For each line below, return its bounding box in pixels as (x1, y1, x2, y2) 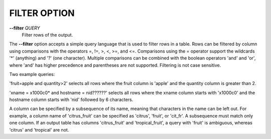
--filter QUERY (9, 25, 40, 31)
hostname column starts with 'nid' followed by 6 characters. (9, 96, 133, 102)
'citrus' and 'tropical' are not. (9, 126, 69, 132)
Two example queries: (9, 71, 55, 77)
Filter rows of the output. (22, 31, 73, 37)
